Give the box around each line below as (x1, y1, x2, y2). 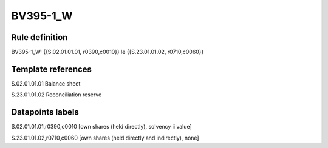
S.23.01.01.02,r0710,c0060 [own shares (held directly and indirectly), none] (11, 134, 200, 141)
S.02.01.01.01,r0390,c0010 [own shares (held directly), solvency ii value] (11, 123, 193, 130)
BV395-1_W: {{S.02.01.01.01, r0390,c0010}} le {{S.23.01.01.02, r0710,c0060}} (11, 49, 204, 56)
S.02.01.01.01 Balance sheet (11, 79, 81, 87)
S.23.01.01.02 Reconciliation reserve (11, 91, 102, 98)
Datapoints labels (11, 107, 79, 118)
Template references (11, 64, 92, 74)
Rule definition (11, 32, 68, 42)
